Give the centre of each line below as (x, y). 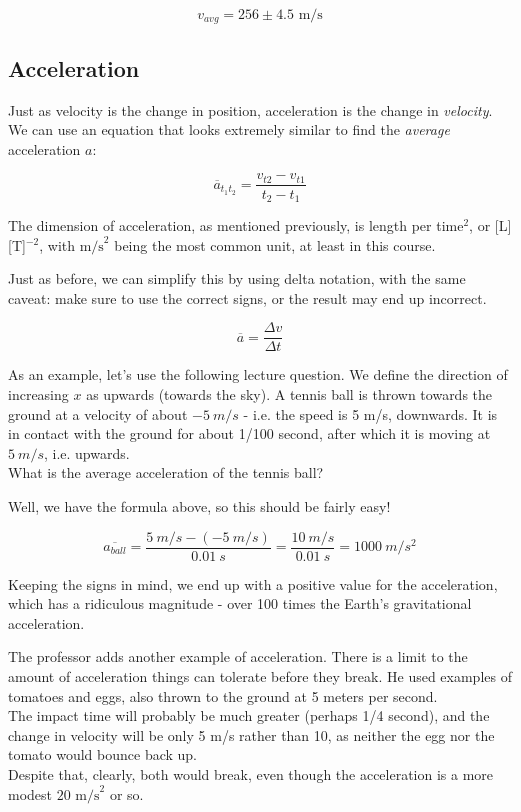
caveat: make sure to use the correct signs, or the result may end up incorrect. (247, 297)
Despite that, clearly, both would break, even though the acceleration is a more (251, 773)
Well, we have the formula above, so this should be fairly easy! (199, 505)
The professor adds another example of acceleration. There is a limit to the (238, 656)
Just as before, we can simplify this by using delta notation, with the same (237, 278)
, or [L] (490, 224)
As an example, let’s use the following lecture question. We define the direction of (258, 374)
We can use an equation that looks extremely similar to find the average (229, 129)
